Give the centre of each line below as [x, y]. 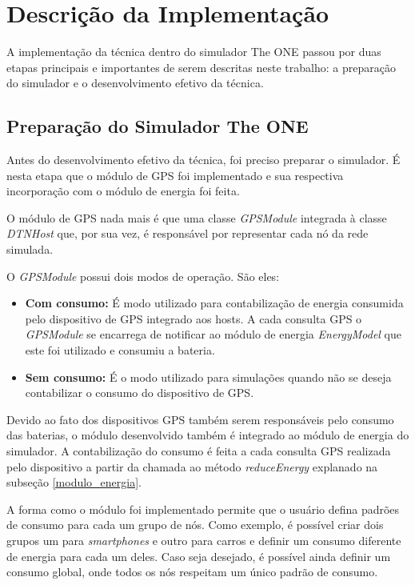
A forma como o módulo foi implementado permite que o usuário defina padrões [203, 509]
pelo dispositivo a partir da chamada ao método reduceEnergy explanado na [192, 466]
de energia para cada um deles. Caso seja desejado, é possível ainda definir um [199, 556]
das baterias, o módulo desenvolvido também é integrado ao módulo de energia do [208, 435]
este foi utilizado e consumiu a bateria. [120, 350]
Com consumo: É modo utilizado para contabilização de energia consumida [214, 303]
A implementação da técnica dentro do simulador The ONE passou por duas [194, 52]
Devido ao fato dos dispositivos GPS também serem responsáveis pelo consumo [200, 419]
